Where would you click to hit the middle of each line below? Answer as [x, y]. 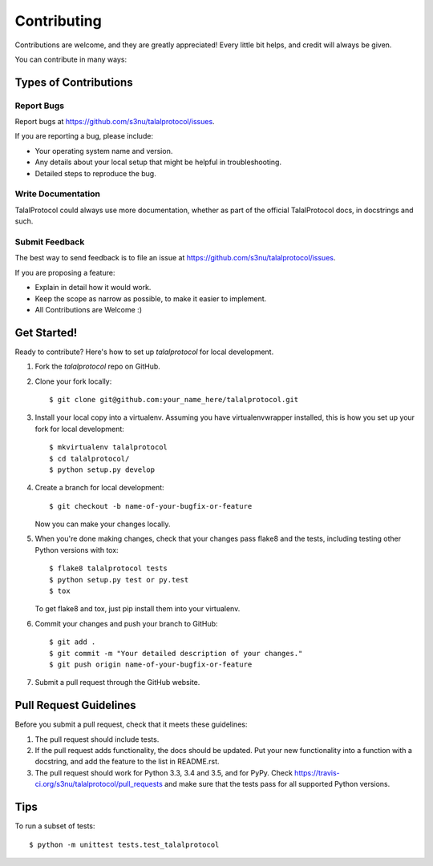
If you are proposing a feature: [65, 272]
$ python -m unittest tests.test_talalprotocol [124, 844]
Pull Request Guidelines [75, 705]
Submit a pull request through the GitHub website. [117, 683]
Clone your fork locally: [73, 381]
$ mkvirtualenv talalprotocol [109, 447]
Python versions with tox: [77, 550]
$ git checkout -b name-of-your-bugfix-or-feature [151, 506]
